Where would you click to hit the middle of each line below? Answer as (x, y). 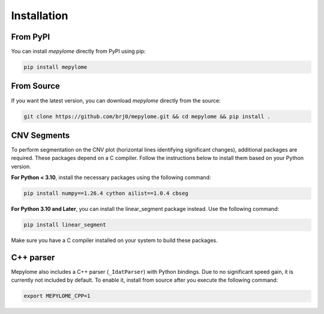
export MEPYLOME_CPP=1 (57, 296)
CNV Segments (40, 135)
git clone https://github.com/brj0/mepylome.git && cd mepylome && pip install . (147, 116)
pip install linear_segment (65, 225)
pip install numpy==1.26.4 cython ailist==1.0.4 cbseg (106, 194)
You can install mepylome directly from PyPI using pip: (78, 52)
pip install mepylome (55, 67)
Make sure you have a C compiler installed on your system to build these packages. (115, 240)
